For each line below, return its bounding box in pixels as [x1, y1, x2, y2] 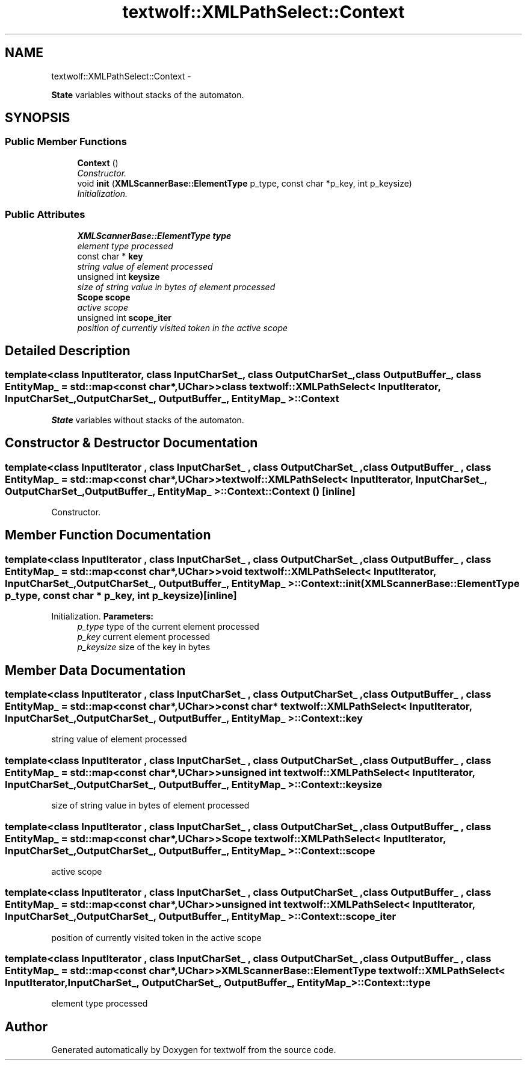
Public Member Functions [5, 135, 127, 148]
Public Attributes [5, 208, 85, 221]
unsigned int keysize [77, 271, 160, 282]
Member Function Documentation [5, 527, 211, 543]
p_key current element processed [77, 632, 211, 642]
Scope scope [77, 291, 131, 302]
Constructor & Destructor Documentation [5, 435, 258, 451]
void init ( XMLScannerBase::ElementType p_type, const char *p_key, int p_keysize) [77, 178, 412, 188]
